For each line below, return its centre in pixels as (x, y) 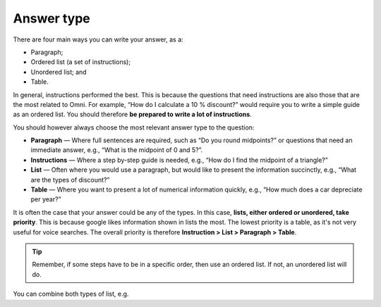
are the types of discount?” (70, 180)
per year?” (46, 199)
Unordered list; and (59, 72)
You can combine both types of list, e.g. (71, 294)
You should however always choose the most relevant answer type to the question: (134, 127)
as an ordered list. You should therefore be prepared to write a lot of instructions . (132, 114)
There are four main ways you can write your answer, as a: (98, 39)
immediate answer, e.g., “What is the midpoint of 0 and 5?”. (117, 150)
